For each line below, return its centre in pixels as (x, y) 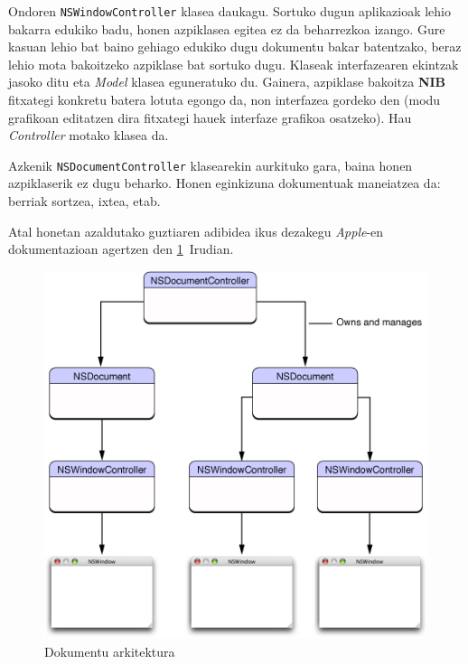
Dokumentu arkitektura (110, 651)
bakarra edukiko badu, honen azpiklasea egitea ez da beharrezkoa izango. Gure (227, 28)
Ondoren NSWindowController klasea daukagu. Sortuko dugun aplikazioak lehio (229, 11)
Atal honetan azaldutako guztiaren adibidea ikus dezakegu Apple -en (196, 231)
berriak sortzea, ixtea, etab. (84, 201)
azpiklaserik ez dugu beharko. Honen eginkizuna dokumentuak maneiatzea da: (225, 183)
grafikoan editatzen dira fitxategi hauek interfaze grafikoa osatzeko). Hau (210, 117)
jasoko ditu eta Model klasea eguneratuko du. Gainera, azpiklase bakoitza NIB (227, 82)
